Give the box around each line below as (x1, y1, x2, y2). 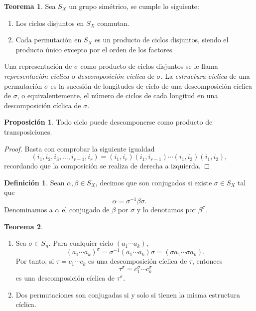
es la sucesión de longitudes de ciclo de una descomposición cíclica (50, 80, 253, 91)
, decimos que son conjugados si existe (95, 177, 212, 187)
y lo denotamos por (136, 204, 196, 214)
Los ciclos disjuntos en (15, 17, 84, 28)
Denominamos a (4, 204, 53, 214)
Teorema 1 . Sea (4, 1, 56, 11)
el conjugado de (62, 204, 110, 214)
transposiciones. (4, 126, 52, 137)
